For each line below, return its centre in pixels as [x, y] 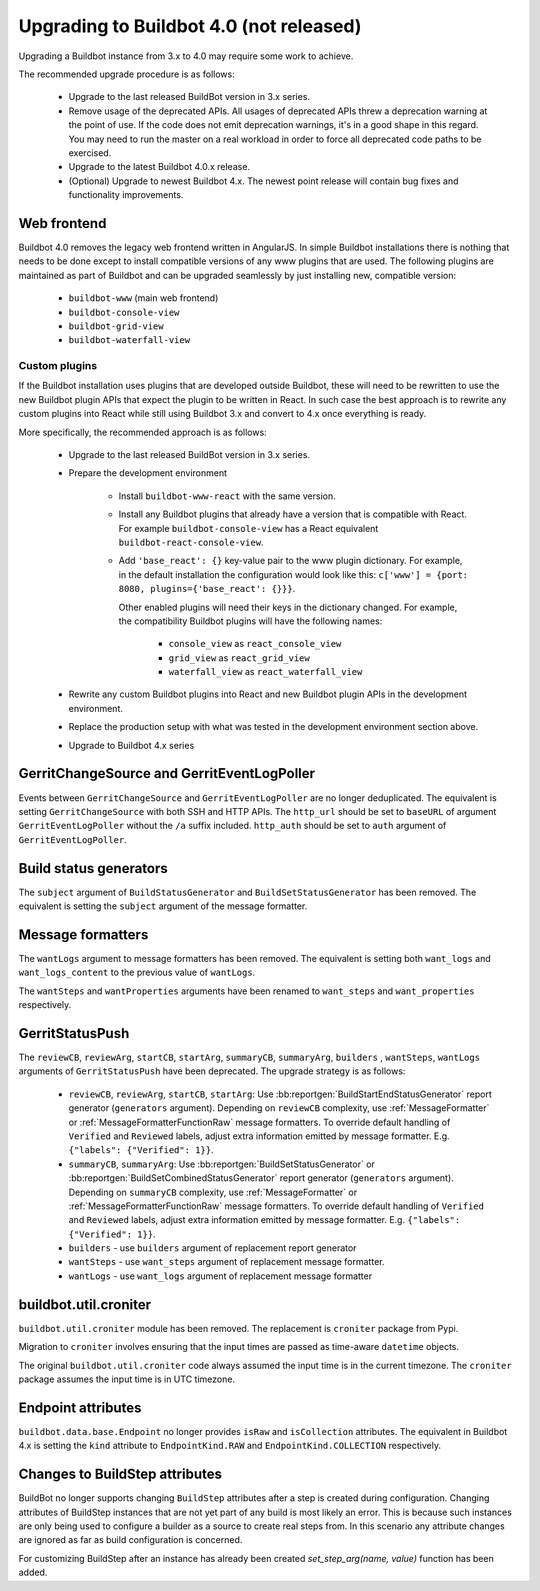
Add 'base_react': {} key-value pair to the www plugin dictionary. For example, [290, 561]
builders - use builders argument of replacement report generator [212, 1248]
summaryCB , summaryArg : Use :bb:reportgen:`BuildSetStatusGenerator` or [221, 1164]
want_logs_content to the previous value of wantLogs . [137, 972]
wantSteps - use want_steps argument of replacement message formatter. [226, 1262]
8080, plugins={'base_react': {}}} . [207, 589]
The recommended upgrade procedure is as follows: [126, 74]
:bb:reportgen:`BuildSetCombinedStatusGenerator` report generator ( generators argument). [261, 1178]
